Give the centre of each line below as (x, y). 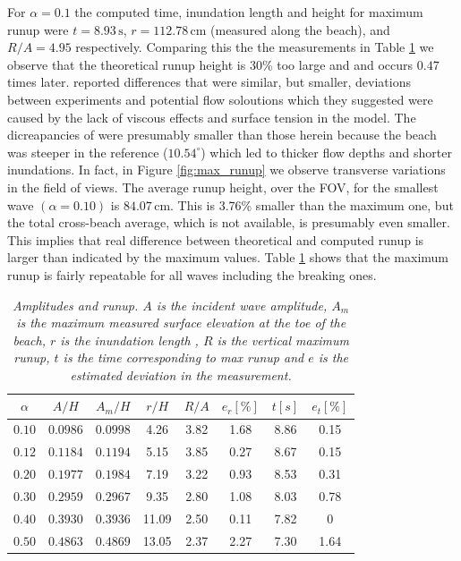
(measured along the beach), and (300, 29)
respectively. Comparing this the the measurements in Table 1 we (255, 47)
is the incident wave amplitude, (242, 305)
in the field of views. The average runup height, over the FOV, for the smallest (223, 187)
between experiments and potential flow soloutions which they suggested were (220, 99)
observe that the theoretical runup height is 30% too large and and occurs (210, 64)
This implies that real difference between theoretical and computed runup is (216, 239)
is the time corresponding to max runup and (184, 357)
